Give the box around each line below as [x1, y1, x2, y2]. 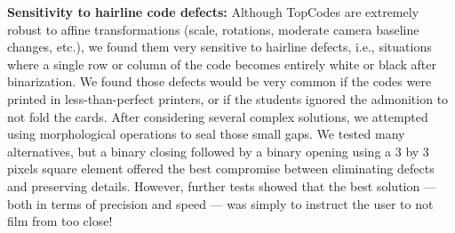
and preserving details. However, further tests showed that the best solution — [7, 176, 436, 195]
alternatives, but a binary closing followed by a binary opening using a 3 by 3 [7, 141, 429, 160]
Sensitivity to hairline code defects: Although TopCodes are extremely [7, 3, 419, 20]
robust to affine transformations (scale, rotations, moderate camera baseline [7, 20, 419, 38]
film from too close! [7, 212, 113, 230]
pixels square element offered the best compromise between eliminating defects [7, 159, 435, 178]
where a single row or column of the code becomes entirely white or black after [7, 54, 436, 73]
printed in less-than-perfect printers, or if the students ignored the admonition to [7, 89, 449, 108]
